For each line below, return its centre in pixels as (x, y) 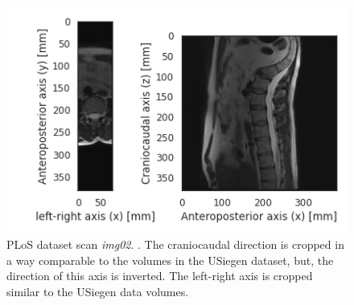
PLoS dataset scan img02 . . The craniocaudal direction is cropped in (175, 244)
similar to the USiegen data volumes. (98, 292)
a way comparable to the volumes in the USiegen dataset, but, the (170, 260)
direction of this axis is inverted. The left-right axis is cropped (160, 276)
